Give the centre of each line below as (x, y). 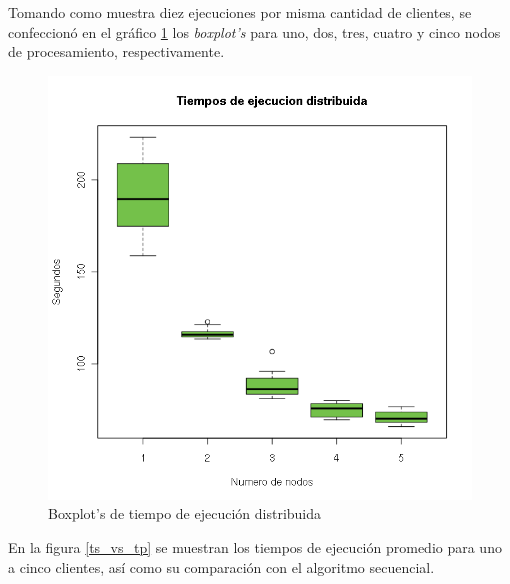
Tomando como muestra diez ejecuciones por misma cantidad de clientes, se (240, 12)
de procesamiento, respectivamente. (116, 51)
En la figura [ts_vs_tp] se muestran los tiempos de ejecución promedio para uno (255, 546)
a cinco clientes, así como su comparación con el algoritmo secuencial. (221, 566)
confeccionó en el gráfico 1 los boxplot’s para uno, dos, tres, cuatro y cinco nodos (254, 31)
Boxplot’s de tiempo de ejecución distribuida (185, 513)
